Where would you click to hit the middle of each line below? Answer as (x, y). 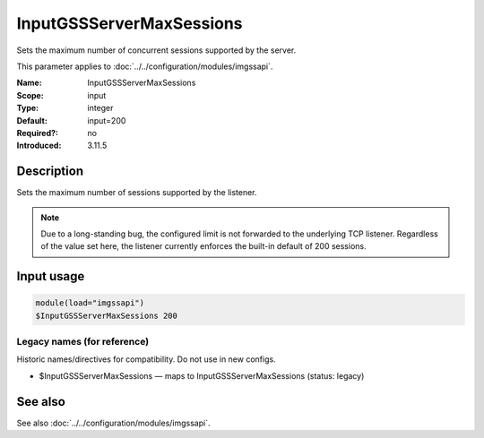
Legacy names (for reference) (83, 342)
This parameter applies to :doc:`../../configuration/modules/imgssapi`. (145, 66)
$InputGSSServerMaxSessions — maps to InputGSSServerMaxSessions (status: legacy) (202, 375)
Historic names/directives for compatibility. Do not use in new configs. (147, 359)
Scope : (30, 95)
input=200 (107, 120)
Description (50, 172)
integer (100, 108)
